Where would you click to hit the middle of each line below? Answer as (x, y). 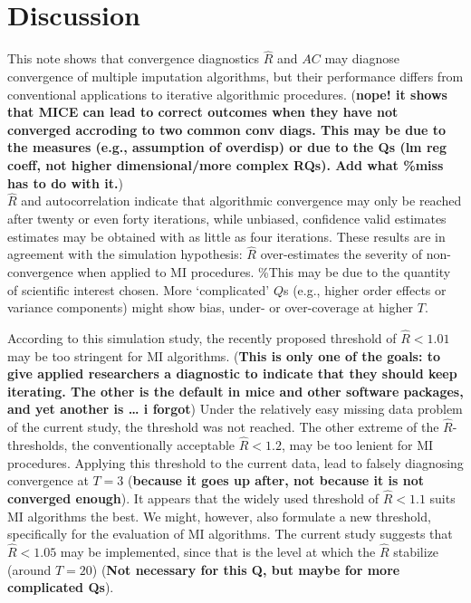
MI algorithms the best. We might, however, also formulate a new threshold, (219, 516)
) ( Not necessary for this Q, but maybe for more (246, 569)
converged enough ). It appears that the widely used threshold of (193, 498)
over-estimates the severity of (341, 254)
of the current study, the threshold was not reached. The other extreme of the (223, 427)
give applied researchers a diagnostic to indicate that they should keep (232, 373)
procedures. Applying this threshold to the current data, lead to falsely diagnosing (235, 462)
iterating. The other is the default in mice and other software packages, (235, 391)
